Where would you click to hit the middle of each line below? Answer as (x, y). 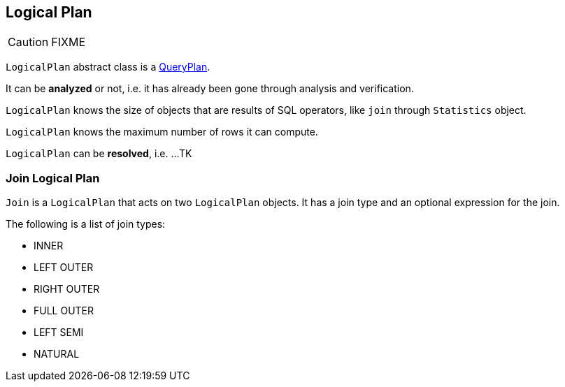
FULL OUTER (64, 311)
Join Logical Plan (53, 178)
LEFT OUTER (64, 268)
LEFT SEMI (59, 333)
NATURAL (57, 354)
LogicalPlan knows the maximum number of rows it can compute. (162, 132)
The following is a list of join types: (86, 224)
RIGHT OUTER (67, 289)
